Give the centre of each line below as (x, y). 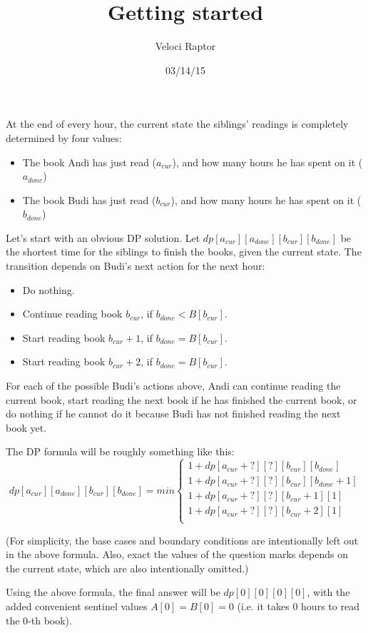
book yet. (26, 427)
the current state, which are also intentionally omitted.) (127, 568)
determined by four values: (64, 137)
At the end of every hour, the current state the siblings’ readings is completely (177, 124)
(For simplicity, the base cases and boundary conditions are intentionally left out (182, 540)
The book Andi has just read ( (90, 162)
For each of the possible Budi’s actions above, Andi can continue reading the (173, 386)
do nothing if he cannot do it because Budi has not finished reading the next (173, 414)
